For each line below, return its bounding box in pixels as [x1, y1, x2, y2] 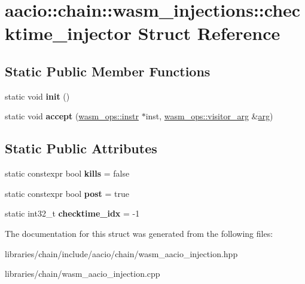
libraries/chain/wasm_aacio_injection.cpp [5, 267, 160, 280]
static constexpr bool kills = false [5, 167, 130, 180]
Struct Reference [138, 21, 280, 45]
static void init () [5, 89, 70, 102]
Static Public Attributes [5, 139, 157, 158]
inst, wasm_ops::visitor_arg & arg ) [145, 110, 273, 122]
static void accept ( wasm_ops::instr [5, 110, 139, 122]
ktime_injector [5, 21, 132, 45]
